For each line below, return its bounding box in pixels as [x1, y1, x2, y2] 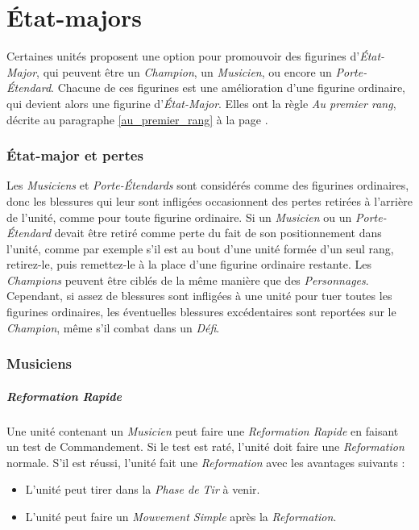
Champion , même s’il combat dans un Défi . [6, 319, 220, 336]
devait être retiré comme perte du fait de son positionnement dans [54, 224, 382, 241]
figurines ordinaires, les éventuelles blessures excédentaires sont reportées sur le [6, 303, 396, 320]
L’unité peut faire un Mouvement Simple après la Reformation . [25, 508, 337, 525]
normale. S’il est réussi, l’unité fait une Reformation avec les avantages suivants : [6, 453, 405, 470]
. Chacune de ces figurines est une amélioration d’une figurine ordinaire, [51, 79, 406, 96]
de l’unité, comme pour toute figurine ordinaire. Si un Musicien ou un [6, 208, 352, 225]
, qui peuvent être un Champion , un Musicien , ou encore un [36, 63, 332, 80]
